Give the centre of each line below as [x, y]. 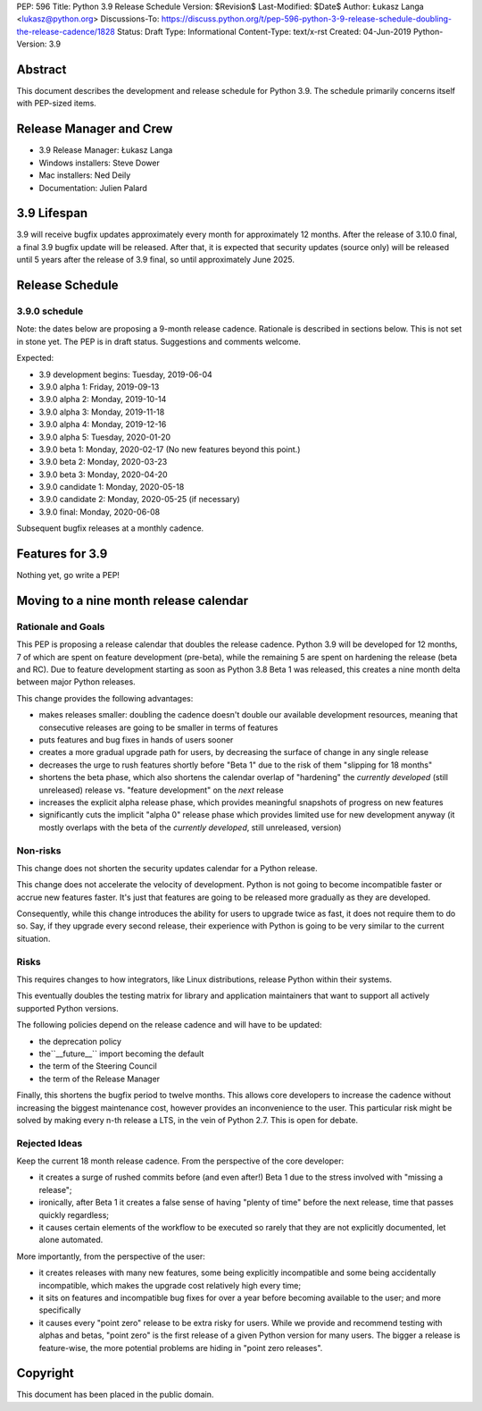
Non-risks [39, 851]
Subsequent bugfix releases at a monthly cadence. [110, 528]
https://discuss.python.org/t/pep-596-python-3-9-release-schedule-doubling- [307, 19]
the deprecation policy [80, 1041]
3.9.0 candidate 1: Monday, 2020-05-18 [112, 487]
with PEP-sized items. [57, 104]
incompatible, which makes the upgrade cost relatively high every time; [170, 1285]
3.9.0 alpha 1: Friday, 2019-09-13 [99, 386]
